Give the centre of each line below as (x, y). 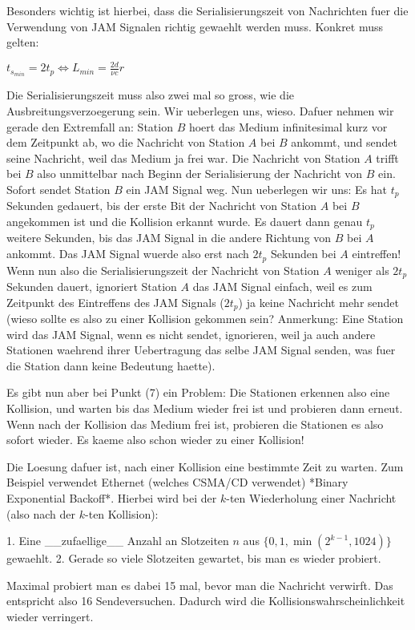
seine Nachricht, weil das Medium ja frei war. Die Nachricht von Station (183, 157)
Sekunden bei (303, 254)
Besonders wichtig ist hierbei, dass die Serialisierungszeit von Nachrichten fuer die (207, 10)
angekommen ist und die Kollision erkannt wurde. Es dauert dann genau (185, 221)
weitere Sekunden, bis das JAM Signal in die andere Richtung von (169, 238)
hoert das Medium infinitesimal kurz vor (288, 126)
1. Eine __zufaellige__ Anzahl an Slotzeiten (118, 541)
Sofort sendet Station (58, 189)
